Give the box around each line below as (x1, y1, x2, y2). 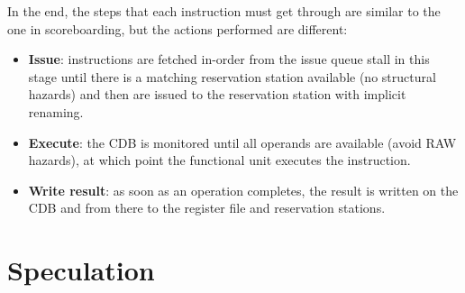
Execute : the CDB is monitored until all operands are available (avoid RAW (28, 133, 457, 151)
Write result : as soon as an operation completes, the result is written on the (28, 180, 459, 199)
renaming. (28, 102, 84, 121)
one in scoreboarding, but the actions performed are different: (7, 19, 348, 38)
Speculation (7, 252, 155, 288)
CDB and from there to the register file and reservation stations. (28, 198, 386, 217)
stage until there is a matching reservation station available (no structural (28, 67, 436, 86)
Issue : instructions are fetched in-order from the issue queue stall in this (28, 50, 430, 69)
